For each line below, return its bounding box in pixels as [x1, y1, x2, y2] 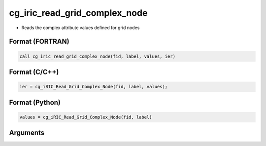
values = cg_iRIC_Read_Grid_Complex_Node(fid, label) [19, 114, 152, 120]
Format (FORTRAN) [9, 37, 69, 46]
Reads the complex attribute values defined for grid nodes [21, 25, 140, 31]
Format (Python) [9, 98, 61, 107]
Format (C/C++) [9, 68, 59, 76]
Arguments [9, 129, 45, 137]
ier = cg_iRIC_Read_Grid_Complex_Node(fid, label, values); [19, 84, 168, 90]
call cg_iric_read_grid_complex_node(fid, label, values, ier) [19, 53, 176, 59]
